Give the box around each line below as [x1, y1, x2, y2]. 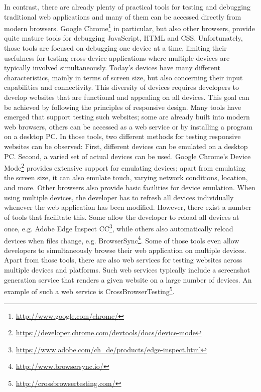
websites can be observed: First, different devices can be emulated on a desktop [4, 141, 248, 151]
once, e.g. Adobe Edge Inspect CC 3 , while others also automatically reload [4, 222, 233, 234]
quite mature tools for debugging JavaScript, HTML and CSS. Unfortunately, [4, 33, 243, 43]
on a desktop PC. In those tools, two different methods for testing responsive [4, 131, 241, 142]
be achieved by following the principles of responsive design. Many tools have [4, 101, 241, 112]
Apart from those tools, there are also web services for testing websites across [4, 254, 242, 265]
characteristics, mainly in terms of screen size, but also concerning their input [4, 72, 243, 82]
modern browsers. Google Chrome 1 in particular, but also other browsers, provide [4, 22, 255, 33]
